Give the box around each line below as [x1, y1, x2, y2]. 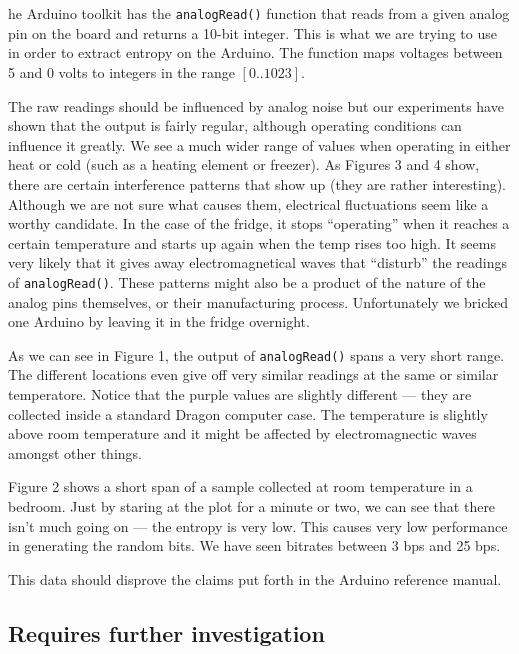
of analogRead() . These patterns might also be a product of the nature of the [8, 271, 486, 292]
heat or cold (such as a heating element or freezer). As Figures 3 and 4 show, [8, 154, 480, 175]
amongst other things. [8, 442, 142, 463]
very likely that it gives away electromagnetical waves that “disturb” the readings [8, 252, 507, 273]
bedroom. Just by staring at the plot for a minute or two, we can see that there [8, 496, 496, 517]
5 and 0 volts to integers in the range [8, 62, 235, 83]
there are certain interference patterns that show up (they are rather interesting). [8, 174, 507, 194]
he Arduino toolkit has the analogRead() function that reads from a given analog [8, 3, 510, 24]
